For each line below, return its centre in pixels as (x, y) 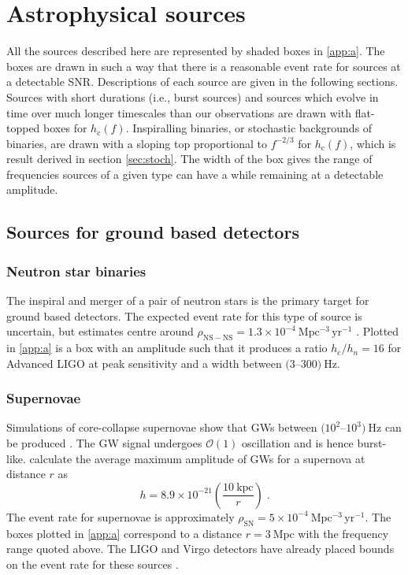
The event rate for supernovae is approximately (121, 516)
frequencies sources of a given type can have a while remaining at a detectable (195, 174)
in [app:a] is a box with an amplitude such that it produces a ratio (167, 348)
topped (23, 128)
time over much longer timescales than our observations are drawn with (179, 112)
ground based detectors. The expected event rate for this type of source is (184, 315)
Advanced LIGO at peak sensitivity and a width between (144, 363)
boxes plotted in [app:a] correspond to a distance (124, 533)
